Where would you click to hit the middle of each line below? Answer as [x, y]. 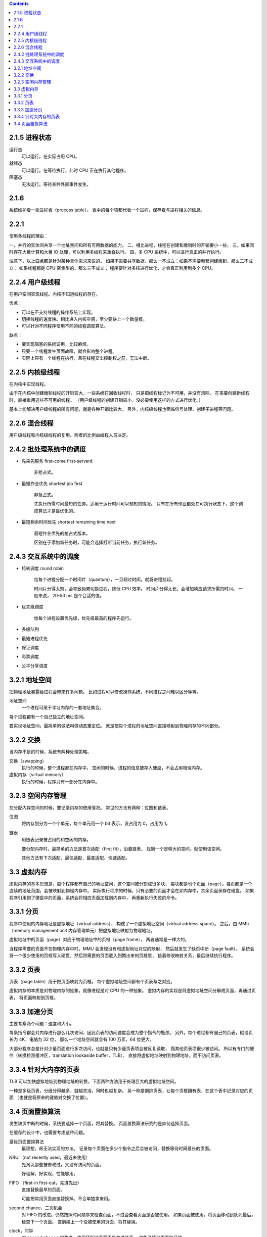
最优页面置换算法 [26, 1142]
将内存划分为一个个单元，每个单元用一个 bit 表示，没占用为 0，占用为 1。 [96, 823]
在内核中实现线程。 [29, 384]
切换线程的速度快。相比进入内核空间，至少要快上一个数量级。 [84, 319]
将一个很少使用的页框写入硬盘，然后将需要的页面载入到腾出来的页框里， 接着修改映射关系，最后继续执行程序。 [122, 955]
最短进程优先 [35, 638]
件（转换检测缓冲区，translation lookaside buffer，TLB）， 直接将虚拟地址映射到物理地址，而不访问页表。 [116, 1055]
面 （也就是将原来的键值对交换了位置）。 [50, 1097]
